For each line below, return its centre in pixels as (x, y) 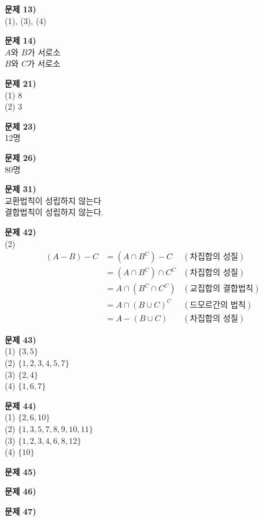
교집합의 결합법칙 (222, 289)
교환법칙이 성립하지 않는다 (53, 200)
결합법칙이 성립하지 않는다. (54, 212)
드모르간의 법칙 (218, 305)
